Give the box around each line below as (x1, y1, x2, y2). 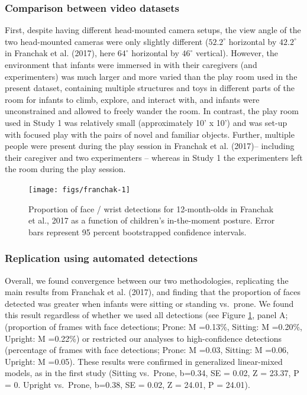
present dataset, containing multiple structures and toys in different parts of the (5, 82, 295, 94)
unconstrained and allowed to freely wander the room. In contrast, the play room (5, 105, 299, 117)
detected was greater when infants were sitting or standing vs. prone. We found (5, 297, 294, 309)
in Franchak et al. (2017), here (5, 47, 115, 59)
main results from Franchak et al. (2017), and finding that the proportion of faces (5, 286, 301, 298)
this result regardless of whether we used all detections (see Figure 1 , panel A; (5, 309, 288, 321)
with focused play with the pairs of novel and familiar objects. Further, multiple (5, 128, 295, 140)
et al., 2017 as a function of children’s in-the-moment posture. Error (28, 214, 275, 226)
